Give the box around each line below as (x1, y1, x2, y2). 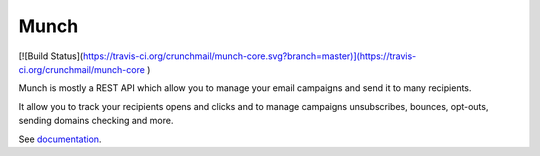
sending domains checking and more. (18, 115, 174, 127)
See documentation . (18, 133, 102, 145)
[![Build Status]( (18, 50, 84, 62)
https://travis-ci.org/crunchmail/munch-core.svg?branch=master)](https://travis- (82, 50, 417, 62)
